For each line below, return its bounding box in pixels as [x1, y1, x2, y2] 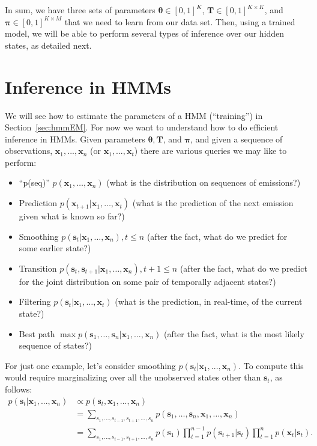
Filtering [19, 295, 51, 308]
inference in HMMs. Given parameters [5, 132, 145, 145]
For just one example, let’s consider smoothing [5, 359, 176, 371]
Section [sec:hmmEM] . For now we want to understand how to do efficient [5, 121, 279, 133]
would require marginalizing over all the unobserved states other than [5, 371, 261, 383]
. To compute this [238, 359, 304, 371]
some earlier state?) [19, 242, 91, 254]
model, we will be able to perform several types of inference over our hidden [5, 27, 285, 40]
